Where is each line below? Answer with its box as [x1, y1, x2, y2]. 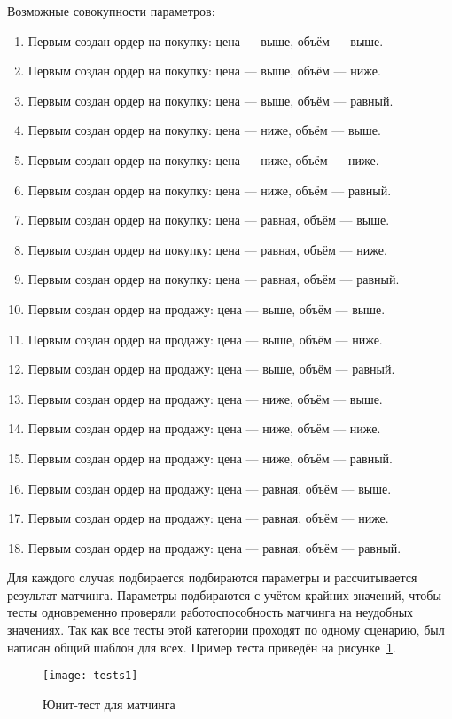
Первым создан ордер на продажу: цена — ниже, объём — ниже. [27, 419, 381, 438]
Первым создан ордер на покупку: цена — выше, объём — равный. [27, 91, 394, 109]
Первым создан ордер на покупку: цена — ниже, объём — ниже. [27, 150, 379, 169]
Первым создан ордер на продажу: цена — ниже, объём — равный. [27, 448, 393, 467]
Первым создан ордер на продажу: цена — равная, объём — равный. [27, 538, 401, 557]
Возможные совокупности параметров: [7, 2, 215, 20]
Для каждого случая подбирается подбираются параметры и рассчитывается [7, 568, 417, 587]
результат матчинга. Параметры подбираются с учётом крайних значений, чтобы [7, 585, 441, 604]
